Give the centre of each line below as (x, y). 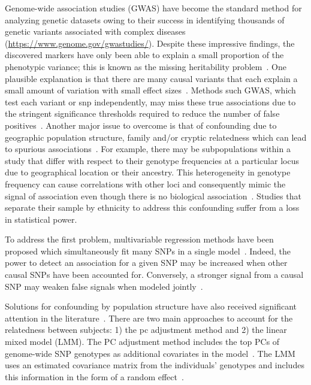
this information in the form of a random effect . (94, 376)
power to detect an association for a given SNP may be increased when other (146, 263)
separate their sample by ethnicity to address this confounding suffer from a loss (152, 207)
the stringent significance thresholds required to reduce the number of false (142, 113)
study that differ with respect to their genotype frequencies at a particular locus (152, 160)
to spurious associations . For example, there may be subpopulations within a (148, 149)
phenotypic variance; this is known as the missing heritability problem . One (146, 66)
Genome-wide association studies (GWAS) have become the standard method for (153, 8)
